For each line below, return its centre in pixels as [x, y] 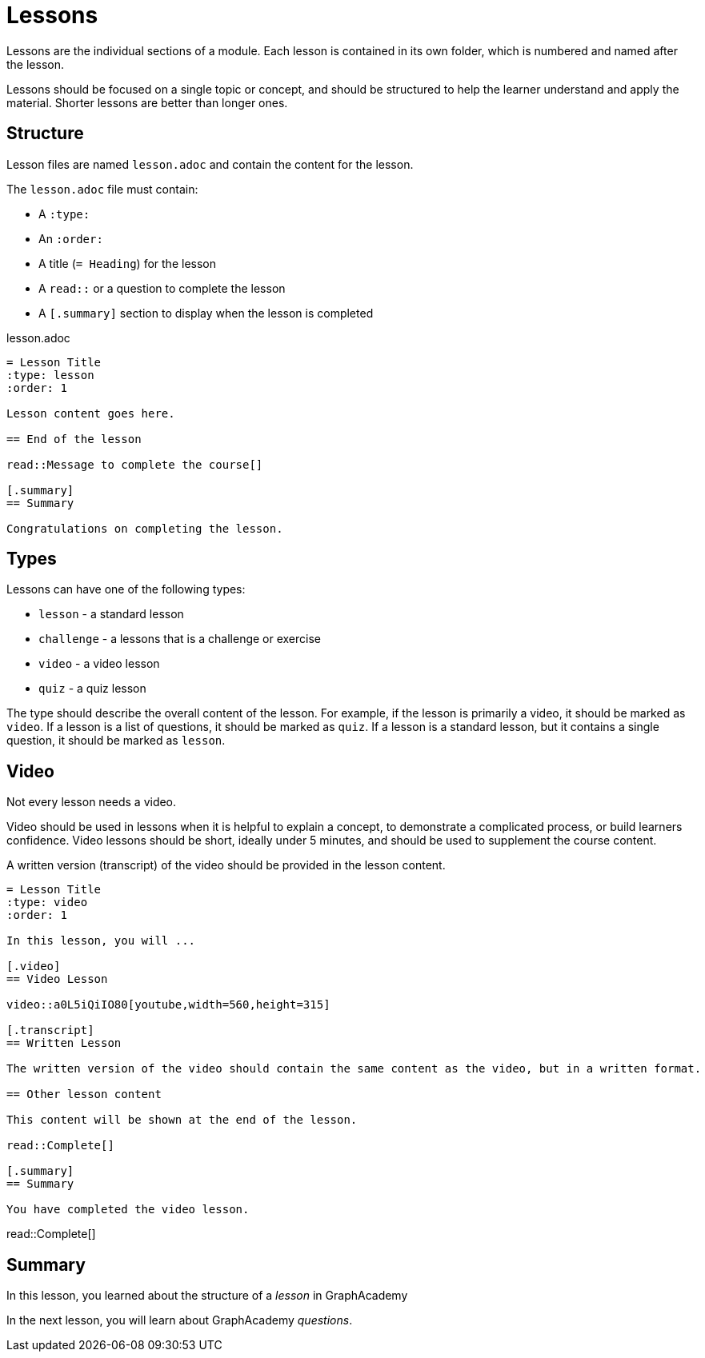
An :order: [71, 238]
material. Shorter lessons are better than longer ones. [147, 102]
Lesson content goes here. [91, 413]
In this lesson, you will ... [101, 941]
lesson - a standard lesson [111, 614]
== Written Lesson [64, 1043]
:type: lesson [50, 375]
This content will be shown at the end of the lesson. [182, 1120]
